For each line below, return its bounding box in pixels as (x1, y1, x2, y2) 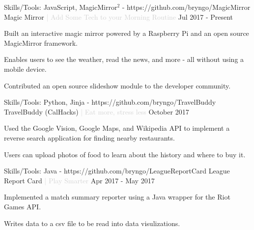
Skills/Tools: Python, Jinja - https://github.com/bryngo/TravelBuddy (4, 97, 216, 107)
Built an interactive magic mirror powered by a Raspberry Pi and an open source (4, 28, 249, 38)
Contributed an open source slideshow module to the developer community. (4, 80, 231, 90)
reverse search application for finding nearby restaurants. (4, 132, 175, 143)
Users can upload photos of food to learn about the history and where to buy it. (4, 149, 246, 159)
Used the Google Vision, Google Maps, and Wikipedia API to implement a (4, 123, 230, 133)
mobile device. (4, 63, 47, 74)
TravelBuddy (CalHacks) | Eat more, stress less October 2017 (4, 106, 189, 116)
